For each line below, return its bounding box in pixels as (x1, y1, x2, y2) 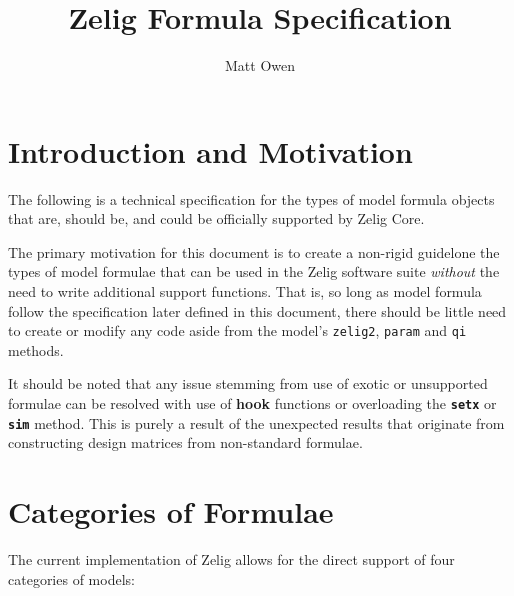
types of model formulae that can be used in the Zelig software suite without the (8, 261, 500, 282)
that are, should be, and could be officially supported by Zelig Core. (8, 208, 425, 229)
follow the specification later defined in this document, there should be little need (8, 300, 507, 321)
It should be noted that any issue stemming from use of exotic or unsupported (8, 373, 488, 394)
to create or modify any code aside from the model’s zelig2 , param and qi (8, 320, 467, 341)
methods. (8, 339, 64, 360)
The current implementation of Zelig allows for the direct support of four (8, 549, 455, 570)
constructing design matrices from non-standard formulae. (8, 432, 363, 453)
